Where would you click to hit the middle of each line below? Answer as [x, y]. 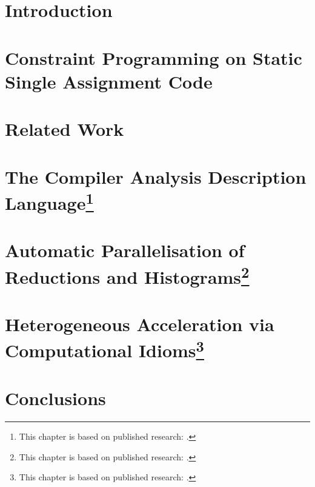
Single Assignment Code [109, 81]
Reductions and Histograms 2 [127, 275]
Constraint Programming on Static [154, 57]
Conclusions [55, 398]
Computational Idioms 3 [104, 349]
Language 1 [49, 201]
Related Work [65, 129]
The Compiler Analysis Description [156, 176]
